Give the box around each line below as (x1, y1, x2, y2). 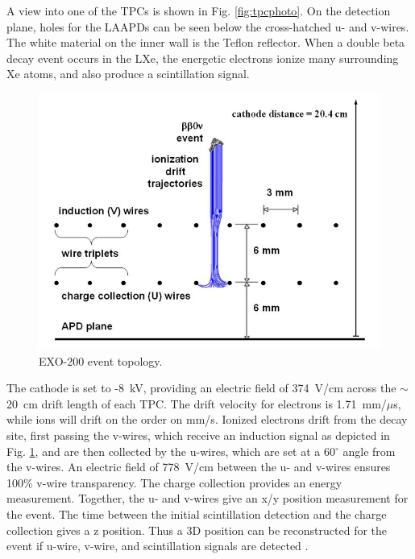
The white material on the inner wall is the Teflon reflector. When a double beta (6, 34, 405, 51)
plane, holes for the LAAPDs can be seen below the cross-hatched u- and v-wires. (6, 18, 409, 35)
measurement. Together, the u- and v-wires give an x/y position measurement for (6, 490, 409, 507)
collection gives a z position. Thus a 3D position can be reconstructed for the (6, 521, 388, 538)
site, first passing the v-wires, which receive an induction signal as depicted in (6, 426, 390, 443)
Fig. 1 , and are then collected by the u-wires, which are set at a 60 (6, 442, 335, 459)
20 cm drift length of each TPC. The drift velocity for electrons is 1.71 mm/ (6, 395, 387, 412)
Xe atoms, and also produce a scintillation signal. (6, 65, 250, 82)
